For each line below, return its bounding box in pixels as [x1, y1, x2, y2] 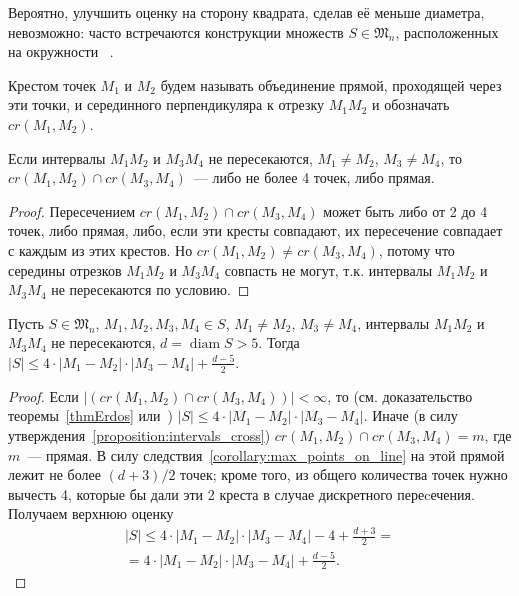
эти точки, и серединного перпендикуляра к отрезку [8, 94, 325, 115]
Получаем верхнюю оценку [8, 503, 174, 524]
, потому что [378, 239, 455, 260]
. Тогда [258, 332, 300, 353]
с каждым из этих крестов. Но [8, 239, 193, 260]
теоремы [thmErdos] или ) [8, 405, 173, 426]
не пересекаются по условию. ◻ [51, 279, 250, 300]
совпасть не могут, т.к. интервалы [224, 259, 433, 280]
